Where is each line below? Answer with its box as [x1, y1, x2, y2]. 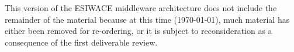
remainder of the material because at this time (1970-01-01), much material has [5, 13, 290, 25]
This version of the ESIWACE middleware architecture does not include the [5, 2, 277, 13]
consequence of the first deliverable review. [5, 36, 158, 48]
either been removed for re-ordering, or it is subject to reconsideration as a [5, 25, 272, 37]
